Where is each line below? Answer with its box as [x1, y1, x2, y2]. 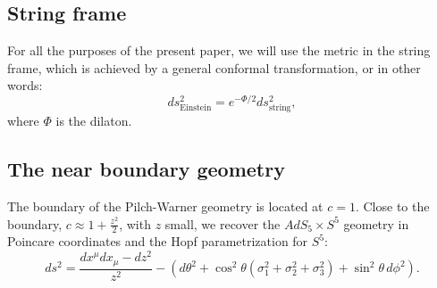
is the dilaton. [55, 111, 132, 130]
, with [119, 214, 151, 233]
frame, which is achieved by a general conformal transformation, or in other [7, 58, 421, 77]
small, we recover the [164, 214, 281, 233]
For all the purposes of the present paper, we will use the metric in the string [7, 41, 431, 60]
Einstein [180, 103, 212, 113]
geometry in [343, 214, 409, 233]
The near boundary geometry [7, 155, 285, 183]
